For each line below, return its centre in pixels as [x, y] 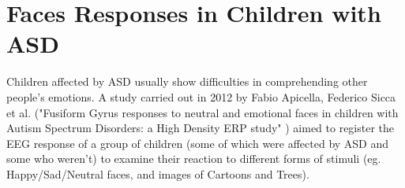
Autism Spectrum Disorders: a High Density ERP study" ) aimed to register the [201, 128]
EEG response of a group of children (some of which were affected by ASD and [198, 143]
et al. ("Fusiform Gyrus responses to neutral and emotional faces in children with [202, 112]
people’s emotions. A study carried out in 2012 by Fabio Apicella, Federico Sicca [201, 96]
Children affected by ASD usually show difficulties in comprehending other [187, 81]
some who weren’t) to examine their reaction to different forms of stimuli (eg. [194, 159]
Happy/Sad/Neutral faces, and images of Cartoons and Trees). [158, 173]
